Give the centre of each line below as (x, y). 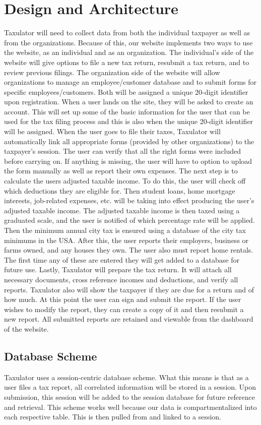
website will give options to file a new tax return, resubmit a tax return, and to (127, 62)
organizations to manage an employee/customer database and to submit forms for (130, 82)
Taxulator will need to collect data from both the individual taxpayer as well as (127, 33)
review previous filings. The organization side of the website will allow (112, 72)
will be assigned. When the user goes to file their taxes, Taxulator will (112, 131)
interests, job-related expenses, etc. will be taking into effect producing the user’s (129, 200)
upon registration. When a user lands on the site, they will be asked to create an (129, 102)
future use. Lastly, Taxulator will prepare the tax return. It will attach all (118, 269)
